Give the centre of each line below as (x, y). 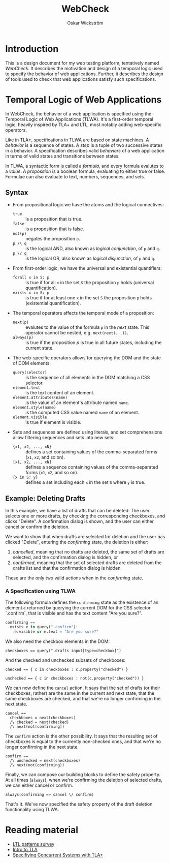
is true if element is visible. (53, 422)
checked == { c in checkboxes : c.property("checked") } (67, 670)
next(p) (21, 322)
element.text (26, 388)
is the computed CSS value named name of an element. (82, 413)
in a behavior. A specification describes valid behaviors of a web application (85, 150)
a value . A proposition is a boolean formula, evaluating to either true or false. (85, 171)
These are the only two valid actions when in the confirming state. (74, 578)
